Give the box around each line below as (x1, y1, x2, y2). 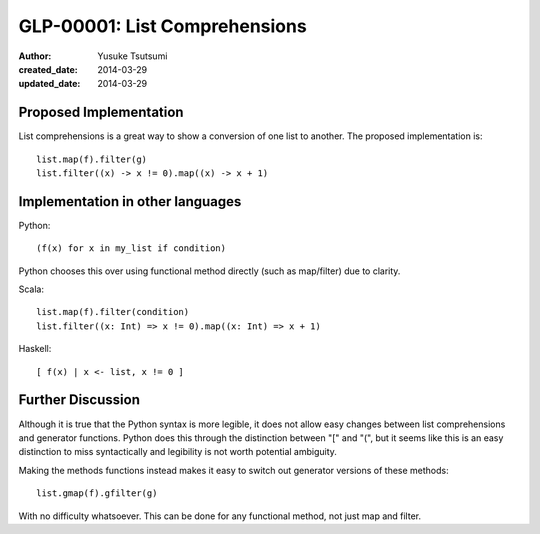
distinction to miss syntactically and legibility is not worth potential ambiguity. (18, 446, 337, 458)
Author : (18, 50, 52, 62)
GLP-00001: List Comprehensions (18, 15, 307, 37)
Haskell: (18, 343, 52, 355)
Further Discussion (18, 391, 140, 409)
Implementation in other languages (18, 193, 242, 210)
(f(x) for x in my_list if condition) (36, 243, 227, 254)
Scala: (18, 283, 45, 295)
